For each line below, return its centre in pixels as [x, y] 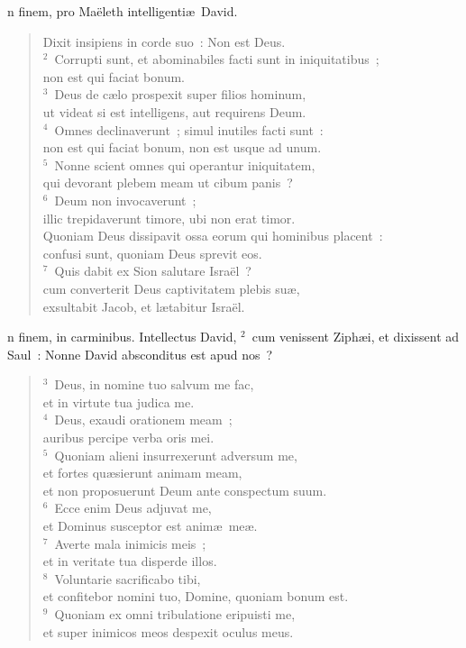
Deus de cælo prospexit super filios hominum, [180, 94]
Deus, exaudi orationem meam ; [143, 420]
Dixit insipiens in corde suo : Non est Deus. [164, 41]
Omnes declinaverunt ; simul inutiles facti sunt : [189, 129]
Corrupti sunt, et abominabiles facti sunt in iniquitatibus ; [217, 59]
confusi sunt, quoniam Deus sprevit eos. [152, 253]
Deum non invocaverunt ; [125, 200]
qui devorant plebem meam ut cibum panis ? [168, 183]
